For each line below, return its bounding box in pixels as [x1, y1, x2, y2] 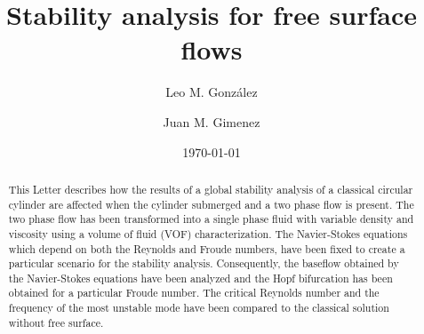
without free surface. [8, 314, 104, 330]
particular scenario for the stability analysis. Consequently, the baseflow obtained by [8, 256, 399, 271]
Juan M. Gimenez [163, 112, 260, 131]
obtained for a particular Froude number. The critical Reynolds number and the [8, 285, 380, 300]
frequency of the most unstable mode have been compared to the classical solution [8, 300, 389, 315]
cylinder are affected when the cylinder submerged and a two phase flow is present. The [8, 196, 414, 211]
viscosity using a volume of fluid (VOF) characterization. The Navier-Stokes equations [8, 226, 408, 241]
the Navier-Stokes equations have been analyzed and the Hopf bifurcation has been [8, 270, 393, 285]
